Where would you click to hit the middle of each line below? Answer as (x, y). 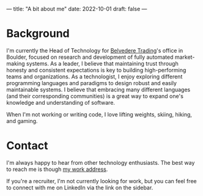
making (16, 63)
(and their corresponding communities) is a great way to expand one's (95, 96)
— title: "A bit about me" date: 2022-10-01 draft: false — (77, 9)
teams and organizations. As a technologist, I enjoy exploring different (94, 77)
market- (185, 57)
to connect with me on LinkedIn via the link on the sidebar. (80, 187)
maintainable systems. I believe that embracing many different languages (98, 89)
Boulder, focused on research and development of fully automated (90, 57)
